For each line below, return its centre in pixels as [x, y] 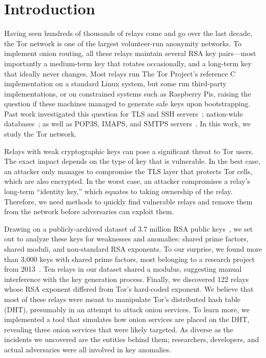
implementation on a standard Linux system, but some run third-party [115, 83]
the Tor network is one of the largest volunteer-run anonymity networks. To [123, 43]
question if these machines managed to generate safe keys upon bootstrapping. [127, 103]
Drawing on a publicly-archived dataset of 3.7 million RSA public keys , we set [129, 228]
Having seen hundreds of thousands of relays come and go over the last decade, [128, 33]
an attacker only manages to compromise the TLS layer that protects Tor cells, [128, 171]
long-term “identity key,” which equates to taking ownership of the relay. [118, 191]
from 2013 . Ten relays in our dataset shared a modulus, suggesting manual [123, 269]
